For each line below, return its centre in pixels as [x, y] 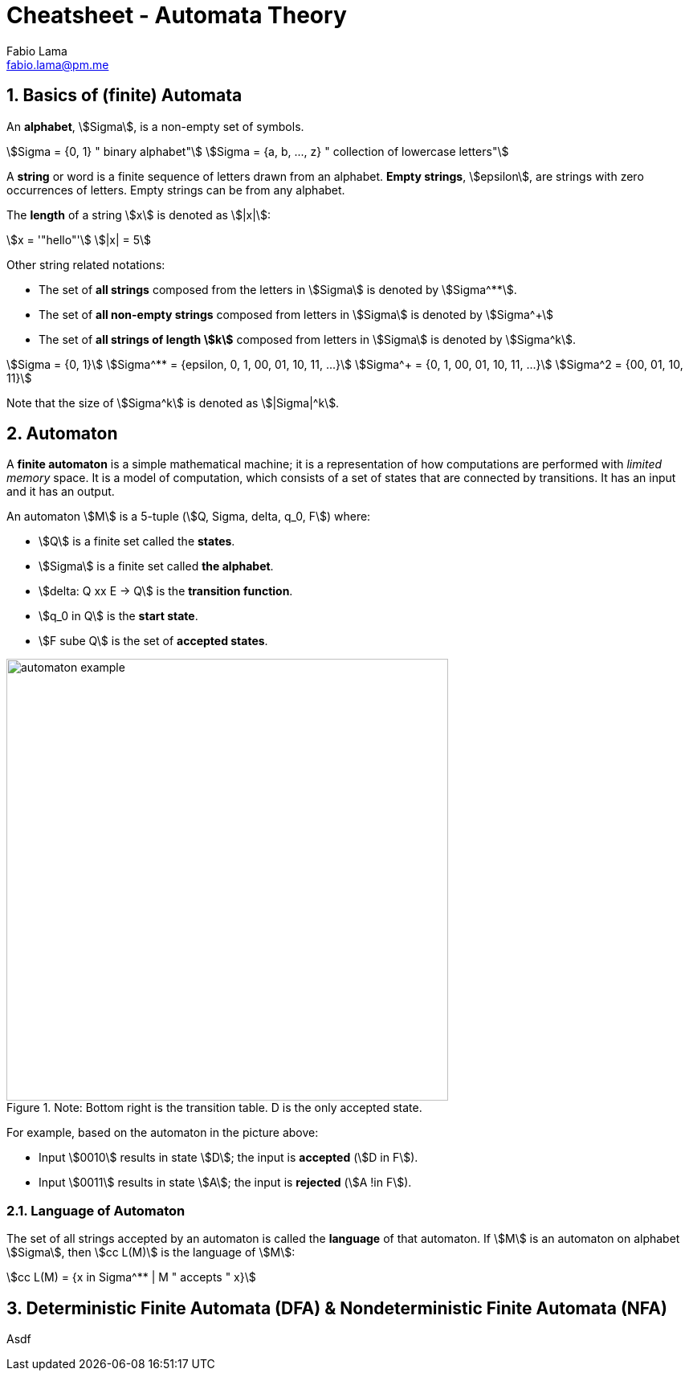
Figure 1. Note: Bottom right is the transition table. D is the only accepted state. [214, 1108]
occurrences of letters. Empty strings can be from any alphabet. [176, 190]
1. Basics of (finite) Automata [124, 96]
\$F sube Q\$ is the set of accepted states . [153, 641]
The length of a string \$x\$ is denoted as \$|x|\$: [139, 215]
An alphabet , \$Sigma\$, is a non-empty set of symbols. [155, 126]
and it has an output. [61, 492]
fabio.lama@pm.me [58, 64]
